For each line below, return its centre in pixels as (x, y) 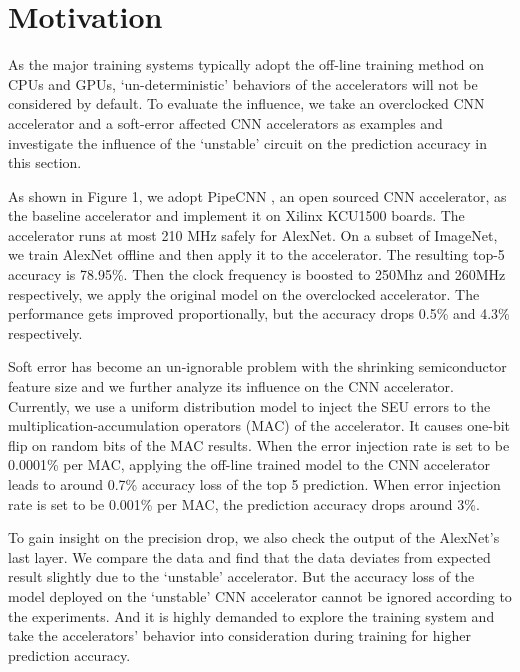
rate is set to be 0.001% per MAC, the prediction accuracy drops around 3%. (244, 503)
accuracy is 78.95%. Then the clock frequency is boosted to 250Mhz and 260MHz (257, 274)
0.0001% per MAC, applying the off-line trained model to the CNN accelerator (249, 464)
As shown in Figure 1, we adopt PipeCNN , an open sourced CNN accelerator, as (257, 195)
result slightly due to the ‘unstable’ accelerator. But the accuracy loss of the (241, 576)
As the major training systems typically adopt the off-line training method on (246, 64)
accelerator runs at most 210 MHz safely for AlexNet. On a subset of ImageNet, (253, 234)
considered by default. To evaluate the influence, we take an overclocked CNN (246, 103)
